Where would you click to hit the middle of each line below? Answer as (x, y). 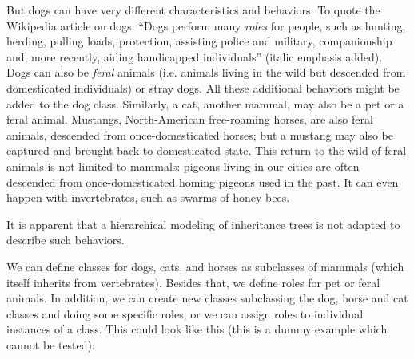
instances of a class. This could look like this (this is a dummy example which (197, 329)
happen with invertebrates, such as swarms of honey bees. (148, 197)
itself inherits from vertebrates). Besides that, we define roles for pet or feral (193, 282)
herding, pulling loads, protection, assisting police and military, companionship (199, 41)
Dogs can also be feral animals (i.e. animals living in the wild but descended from (206, 72)
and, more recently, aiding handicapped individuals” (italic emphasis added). (195, 56)
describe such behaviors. (66, 240)
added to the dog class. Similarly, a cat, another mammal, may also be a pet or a (205, 103)
